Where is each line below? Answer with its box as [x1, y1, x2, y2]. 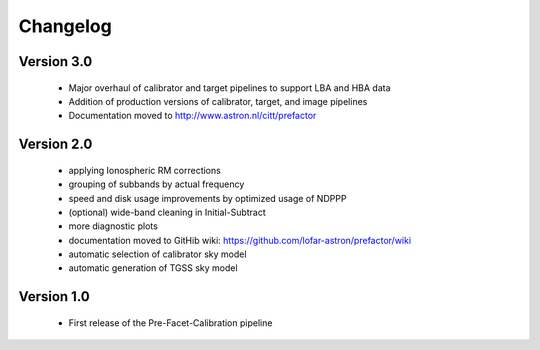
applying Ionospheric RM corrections [68, 164, 222, 176]
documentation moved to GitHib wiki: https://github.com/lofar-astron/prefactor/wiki [68, 234, 412, 246]
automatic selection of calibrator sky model [68, 248, 247, 260]
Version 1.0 [18, 288, 90, 305]
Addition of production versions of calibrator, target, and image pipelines [68, 95, 368, 107]
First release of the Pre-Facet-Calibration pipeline [68, 316, 273, 329]
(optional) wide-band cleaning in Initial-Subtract [68, 206, 267, 218]
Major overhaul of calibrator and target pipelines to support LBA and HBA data [68, 81, 391, 94]
